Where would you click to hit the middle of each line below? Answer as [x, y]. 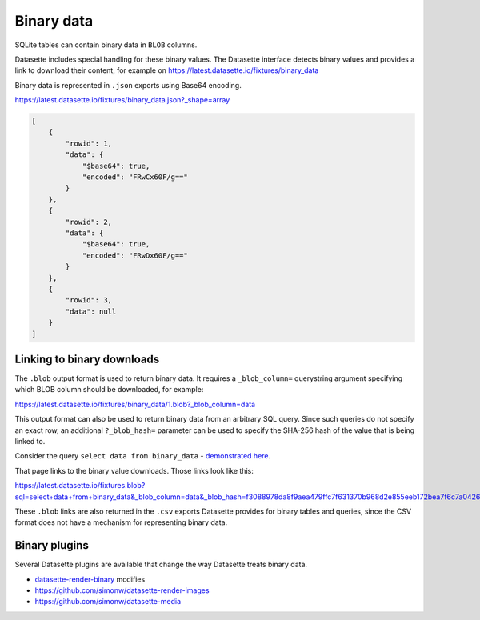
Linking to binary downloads [87, 359]
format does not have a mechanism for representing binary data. [121, 522]
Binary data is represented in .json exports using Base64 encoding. [128, 85]
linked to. [30, 441]
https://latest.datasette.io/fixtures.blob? [80, 486]
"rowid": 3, [88, 300]
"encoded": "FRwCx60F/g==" [135, 177]
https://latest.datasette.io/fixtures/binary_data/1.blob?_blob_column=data [135, 404]
